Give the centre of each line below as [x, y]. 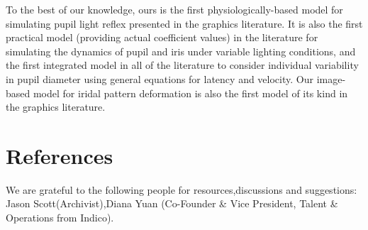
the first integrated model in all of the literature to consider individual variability [182, 65]
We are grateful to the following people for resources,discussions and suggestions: [182, 189]
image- [331, 78]
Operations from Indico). [60, 218]
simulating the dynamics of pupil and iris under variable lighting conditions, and [181, 51]
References [60, 155]
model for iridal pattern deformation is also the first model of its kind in [190, 93]
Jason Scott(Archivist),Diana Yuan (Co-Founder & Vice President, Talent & [172, 203]
